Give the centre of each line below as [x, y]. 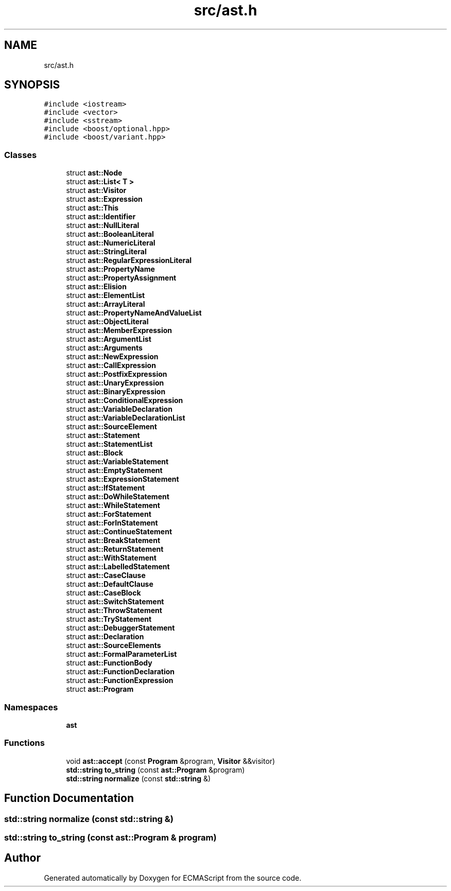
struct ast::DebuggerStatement [120, 628]
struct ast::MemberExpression [119, 330]
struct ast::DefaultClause [110, 584]
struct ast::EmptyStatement [114, 470]
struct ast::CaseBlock [103, 593]
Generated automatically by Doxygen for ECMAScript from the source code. [173, 878]
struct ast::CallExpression [111, 365]
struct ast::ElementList [106, 295]
